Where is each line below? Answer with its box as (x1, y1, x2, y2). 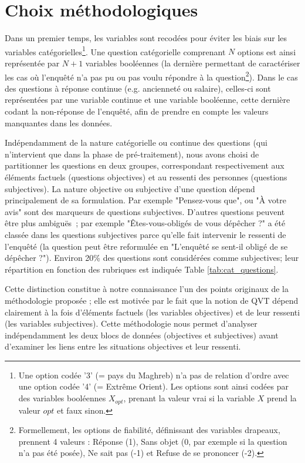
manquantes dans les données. (5, 116, 113, 129)
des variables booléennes (18, 392, 106, 404)
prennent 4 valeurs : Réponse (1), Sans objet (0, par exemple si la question (18, 435, 287, 447)
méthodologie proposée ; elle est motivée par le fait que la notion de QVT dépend (5, 294, 299, 306)
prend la (266, 392, 297, 404)
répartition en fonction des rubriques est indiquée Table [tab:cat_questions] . (5, 263, 279, 275)
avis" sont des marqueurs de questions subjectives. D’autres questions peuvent (5, 205, 285, 217)
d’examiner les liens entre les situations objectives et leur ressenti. (5, 340, 241, 353)
